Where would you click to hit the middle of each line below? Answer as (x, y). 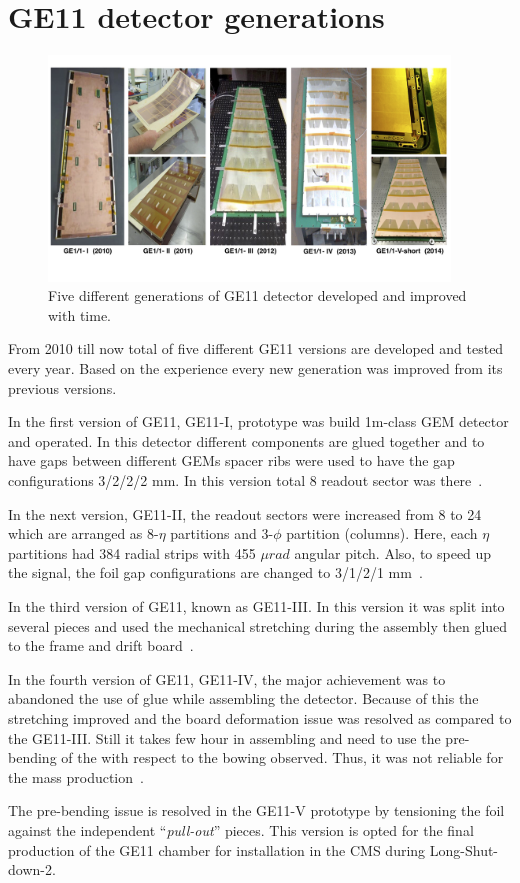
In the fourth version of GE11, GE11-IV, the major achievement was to (227, 678)
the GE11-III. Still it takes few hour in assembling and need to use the (224, 737)
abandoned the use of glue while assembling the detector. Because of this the (243, 698)
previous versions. (62, 387)
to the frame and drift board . (101, 645)
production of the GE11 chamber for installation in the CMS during (217, 849)
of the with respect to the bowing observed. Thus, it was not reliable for (282, 757)
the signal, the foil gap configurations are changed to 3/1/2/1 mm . (215, 572)
